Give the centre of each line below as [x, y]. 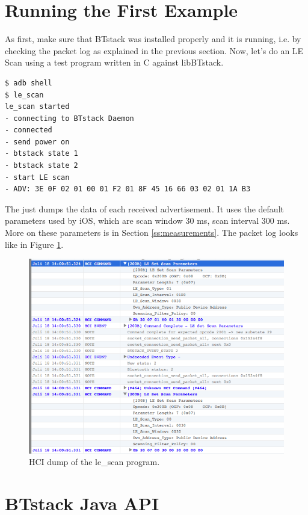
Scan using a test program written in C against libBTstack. [114, 62]
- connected [29, 130]
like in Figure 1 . [34, 244]
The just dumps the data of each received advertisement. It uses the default [144, 208]
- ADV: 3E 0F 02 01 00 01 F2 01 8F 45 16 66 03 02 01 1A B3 [128, 189]
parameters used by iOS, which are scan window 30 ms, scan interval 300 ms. [147, 220]
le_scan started [37, 107]
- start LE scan [37, 177]
